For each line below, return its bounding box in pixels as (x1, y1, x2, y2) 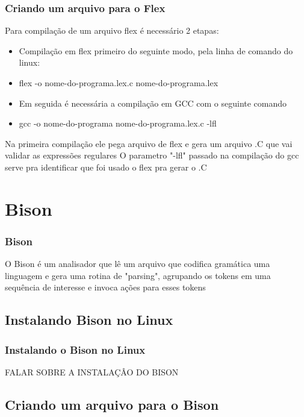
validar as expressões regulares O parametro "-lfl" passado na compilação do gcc (5, 149, 299, 161)
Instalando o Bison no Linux (5, 342, 146, 357)
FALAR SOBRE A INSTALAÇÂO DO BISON (5, 365, 179, 378)
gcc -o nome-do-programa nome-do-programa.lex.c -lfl (19, 117, 217, 130)
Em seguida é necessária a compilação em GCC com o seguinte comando (19, 96, 287, 109)
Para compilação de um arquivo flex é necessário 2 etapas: (5, 24, 219, 37)
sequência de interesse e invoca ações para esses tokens (5, 281, 206, 293)
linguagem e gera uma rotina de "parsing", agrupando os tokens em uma (5, 269, 271, 281)
